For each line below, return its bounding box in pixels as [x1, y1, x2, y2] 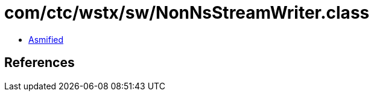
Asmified [28, 34, 64, 45]
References [4, 55, 75, 71]
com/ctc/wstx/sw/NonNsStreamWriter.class [4, 2, 370, 23]
